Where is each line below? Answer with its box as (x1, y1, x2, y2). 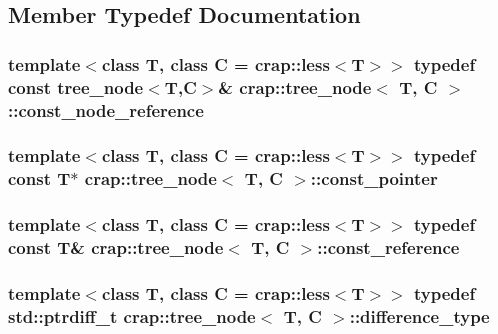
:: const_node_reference (8, 97, 204, 122)
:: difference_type (349, 303, 490, 328)
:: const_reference (317, 235, 460, 260)
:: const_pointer (310, 166, 438, 191)
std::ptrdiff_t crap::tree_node (8, 303, 256, 328)
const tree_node (8, 74, 144, 99)
